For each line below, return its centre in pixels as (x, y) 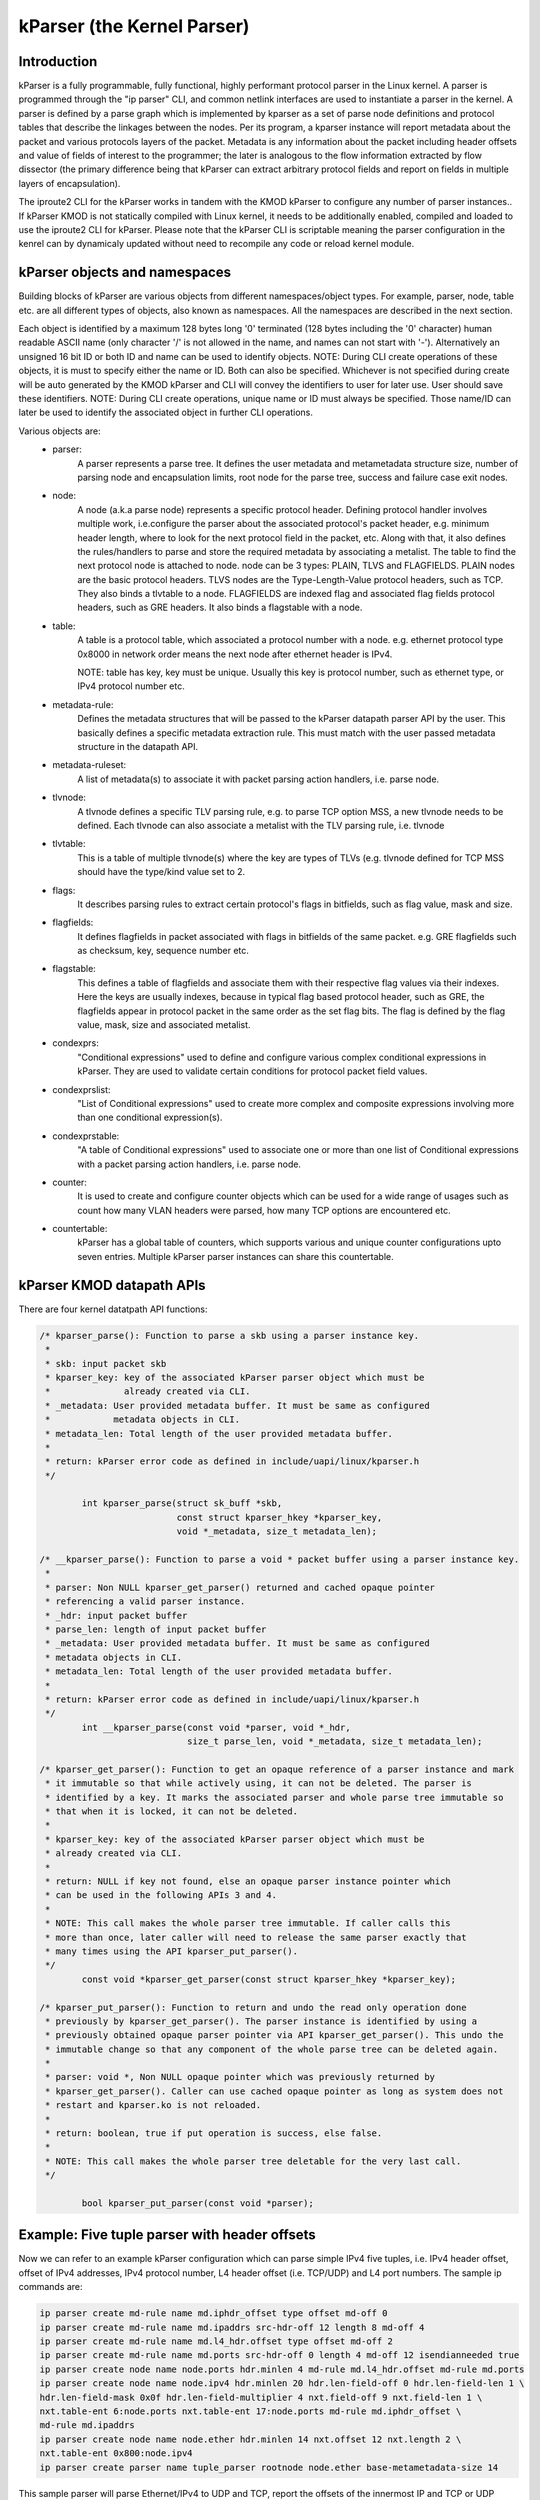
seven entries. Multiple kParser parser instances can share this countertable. (235, 1256)
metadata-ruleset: (89, 765)
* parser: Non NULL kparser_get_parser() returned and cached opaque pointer (240, 1587)
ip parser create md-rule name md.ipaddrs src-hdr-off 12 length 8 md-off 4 (232, 2327)
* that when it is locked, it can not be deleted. (172, 1811)
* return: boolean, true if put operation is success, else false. (214, 2133)
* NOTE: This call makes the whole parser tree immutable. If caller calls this (248, 1923)
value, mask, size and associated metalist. (164, 1025)
